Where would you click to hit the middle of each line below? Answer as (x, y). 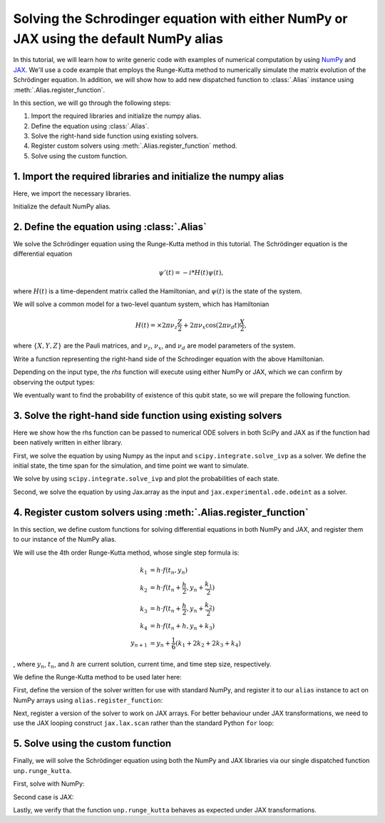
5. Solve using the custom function (92, 743)
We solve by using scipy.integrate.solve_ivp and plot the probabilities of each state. (146, 479)
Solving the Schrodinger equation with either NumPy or (180, 19)
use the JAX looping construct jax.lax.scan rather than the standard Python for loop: (144, 723)
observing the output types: (54, 382)
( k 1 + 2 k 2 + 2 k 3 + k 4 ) (208, 644)
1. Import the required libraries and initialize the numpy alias (149, 176)
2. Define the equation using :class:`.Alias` (110, 227)
